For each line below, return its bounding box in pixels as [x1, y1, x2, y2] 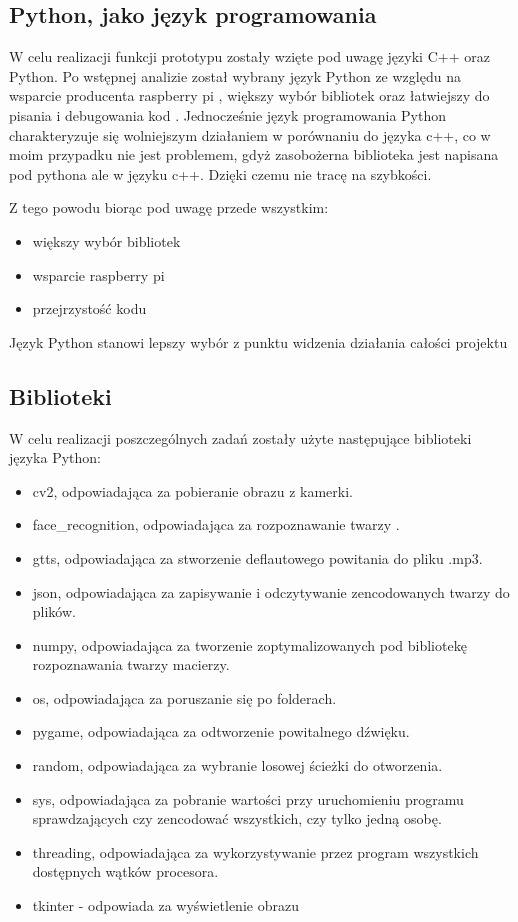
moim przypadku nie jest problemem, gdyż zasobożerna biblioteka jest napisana [9, 144, 499, 165]
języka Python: [9, 447, 101, 468]
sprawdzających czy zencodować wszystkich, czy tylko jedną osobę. [32, 808, 442, 829]
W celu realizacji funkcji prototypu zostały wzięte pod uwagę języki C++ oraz [9, 46, 490, 67]
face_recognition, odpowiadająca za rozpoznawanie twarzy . [32, 514, 400, 535]
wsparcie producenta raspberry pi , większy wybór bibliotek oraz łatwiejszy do [9, 85, 490, 106]
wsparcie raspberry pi [32, 264, 165, 285]
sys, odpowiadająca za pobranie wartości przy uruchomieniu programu [32, 788, 464, 809]
